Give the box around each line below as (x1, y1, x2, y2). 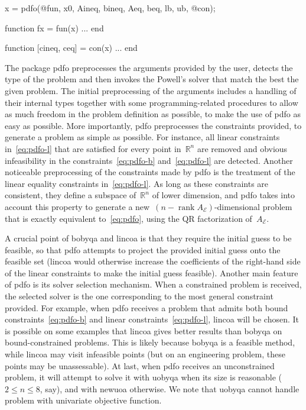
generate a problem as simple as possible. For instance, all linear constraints (5, 131, 280, 143)
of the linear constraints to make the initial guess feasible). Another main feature (5, 266, 298, 279)
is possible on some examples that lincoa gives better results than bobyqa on (5, 324, 282, 337)
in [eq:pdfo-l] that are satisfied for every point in (5, 142, 181, 154)
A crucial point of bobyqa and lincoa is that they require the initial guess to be (5, 232, 292, 244)
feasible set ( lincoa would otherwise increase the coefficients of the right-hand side (5, 255, 301, 267)
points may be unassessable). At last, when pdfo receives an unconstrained (5, 359, 275, 372)
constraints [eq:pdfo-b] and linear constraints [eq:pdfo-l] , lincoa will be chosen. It (5, 313, 300, 325)
